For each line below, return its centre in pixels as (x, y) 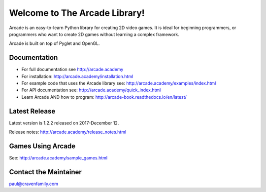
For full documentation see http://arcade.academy (72, 70)
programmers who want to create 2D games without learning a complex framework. (94, 34)
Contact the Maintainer (46, 172)
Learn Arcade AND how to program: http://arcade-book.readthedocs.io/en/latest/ (104, 97)
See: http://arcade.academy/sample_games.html (58, 158)
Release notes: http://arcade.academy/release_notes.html (68, 132)
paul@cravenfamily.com (34, 184)
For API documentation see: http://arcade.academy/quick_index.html (91, 90)
